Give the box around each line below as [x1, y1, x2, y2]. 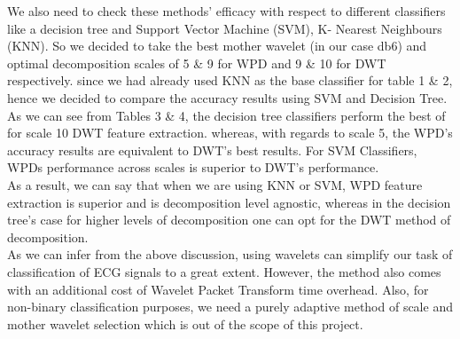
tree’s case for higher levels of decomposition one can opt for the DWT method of [7, 210, 451, 229]
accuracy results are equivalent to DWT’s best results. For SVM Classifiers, [7, 140, 417, 159]
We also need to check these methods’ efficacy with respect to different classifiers [7, 2, 446, 20]
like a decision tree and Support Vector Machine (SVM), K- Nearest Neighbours [7, 19, 442, 37]
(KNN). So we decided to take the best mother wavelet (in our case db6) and [7, 36, 427, 55]
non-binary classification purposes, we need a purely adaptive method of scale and [7, 297, 453, 316]
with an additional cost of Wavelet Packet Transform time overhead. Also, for [7, 280, 429, 298]
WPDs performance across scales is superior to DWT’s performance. [7, 158, 379, 177]
